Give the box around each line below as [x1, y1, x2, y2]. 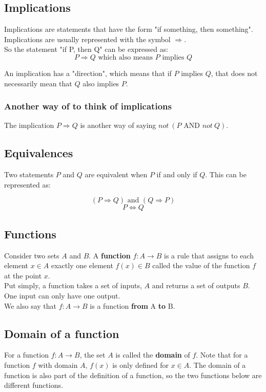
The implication [4, 120, 54, 130]
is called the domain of [115, 349, 190, 360]
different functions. [4, 380, 63, 390]
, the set [79, 349, 106, 360]
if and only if [156, 169, 197, 180]
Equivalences [4, 145, 73, 161]
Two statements [4, 169, 54, 180]
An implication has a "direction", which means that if [4, 67, 172, 78]
